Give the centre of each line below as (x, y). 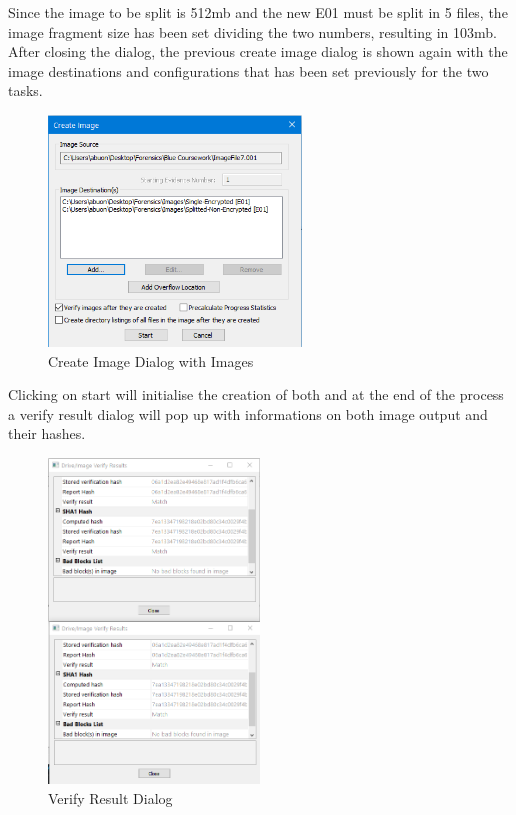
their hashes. (47, 433)
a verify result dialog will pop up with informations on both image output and (248, 413)
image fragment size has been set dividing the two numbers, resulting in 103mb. (252, 31)
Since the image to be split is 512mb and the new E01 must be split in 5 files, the (258, 12)
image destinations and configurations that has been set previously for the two (248, 70)
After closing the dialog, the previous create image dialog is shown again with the (258, 51)
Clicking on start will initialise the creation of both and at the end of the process (256, 394)
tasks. (25, 90)
